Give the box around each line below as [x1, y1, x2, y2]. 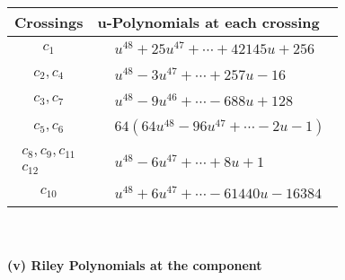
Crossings [14, 12, 84, 32]
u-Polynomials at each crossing [97, 12, 320, 32]
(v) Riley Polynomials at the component [7, 256, 262, 275]
